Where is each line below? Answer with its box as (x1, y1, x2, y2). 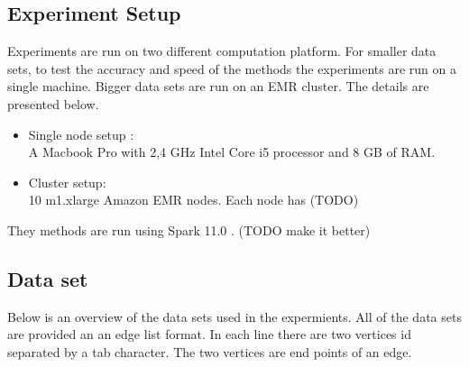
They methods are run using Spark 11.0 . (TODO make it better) (7, 220, 371, 239)
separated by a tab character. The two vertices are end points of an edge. (7, 342, 412, 361)
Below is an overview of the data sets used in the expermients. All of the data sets (7, 307, 462, 326)
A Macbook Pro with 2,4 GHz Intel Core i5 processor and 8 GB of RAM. (28, 142, 436, 161)
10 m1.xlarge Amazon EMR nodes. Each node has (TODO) (28, 190, 359, 209)
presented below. (7, 94, 99, 113)
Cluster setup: (28, 172, 106, 191)
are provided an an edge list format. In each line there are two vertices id (7, 325, 411, 344)
